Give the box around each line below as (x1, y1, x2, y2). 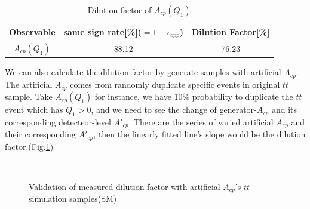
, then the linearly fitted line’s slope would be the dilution (93, 128, 306, 140)
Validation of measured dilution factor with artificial (29, 180, 220, 192)
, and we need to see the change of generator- (91, 103, 257, 116)
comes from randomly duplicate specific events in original (70, 78, 280, 90)
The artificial (5, 78, 53, 90)
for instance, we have (94, 90, 171, 103)
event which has (5, 103, 63, 116)
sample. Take (5, 90, 53, 103)
